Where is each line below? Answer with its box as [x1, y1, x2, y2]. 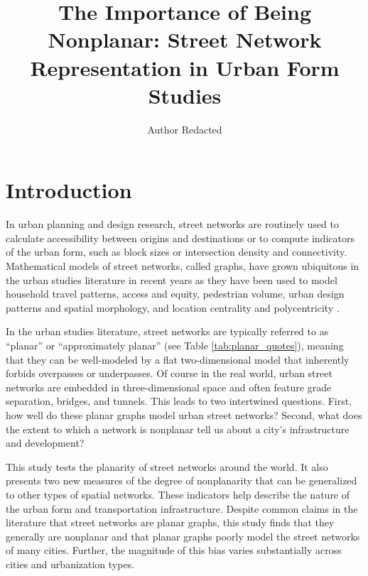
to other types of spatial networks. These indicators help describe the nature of [6, 487, 350, 501]
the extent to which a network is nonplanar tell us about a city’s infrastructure [6, 421, 350, 436]
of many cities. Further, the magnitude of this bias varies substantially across [6, 543, 342, 558]
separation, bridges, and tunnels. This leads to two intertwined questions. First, [6, 393, 352, 408]
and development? [6, 435, 85, 450]
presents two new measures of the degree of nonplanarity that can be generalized [6, 473, 357, 488]
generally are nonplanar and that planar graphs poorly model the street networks [6, 528, 360, 543]
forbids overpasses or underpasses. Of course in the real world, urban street [6, 366, 332, 381]
